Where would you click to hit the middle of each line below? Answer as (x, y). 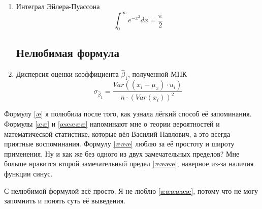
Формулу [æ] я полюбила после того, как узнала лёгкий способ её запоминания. (128, 114)
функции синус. (28, 174)
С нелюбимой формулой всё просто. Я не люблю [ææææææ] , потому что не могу (131, 190)
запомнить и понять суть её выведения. (65, 201)
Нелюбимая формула (68, 53)
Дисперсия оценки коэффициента (67, 74)
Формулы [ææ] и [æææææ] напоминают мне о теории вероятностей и (112, 124)
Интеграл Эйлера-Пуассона (58, 6)
